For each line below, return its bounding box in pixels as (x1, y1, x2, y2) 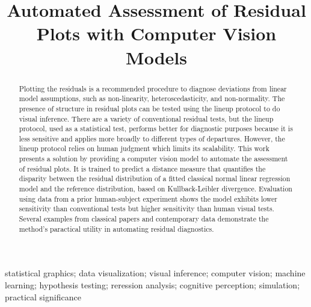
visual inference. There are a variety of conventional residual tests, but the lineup (19, 113, 274, 123)
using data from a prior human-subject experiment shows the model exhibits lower (19, 193, 278, 203)
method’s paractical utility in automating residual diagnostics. (19, 223, 214, 234)
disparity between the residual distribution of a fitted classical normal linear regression (19, 173, 291, 184)
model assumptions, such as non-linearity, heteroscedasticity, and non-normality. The (19, 93, 285, 104)
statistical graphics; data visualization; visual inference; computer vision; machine (5, 267, 306, 279)
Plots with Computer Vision (36, 21, 277, 46)
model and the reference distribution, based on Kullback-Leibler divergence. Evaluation (19, 184, 292, 194)
